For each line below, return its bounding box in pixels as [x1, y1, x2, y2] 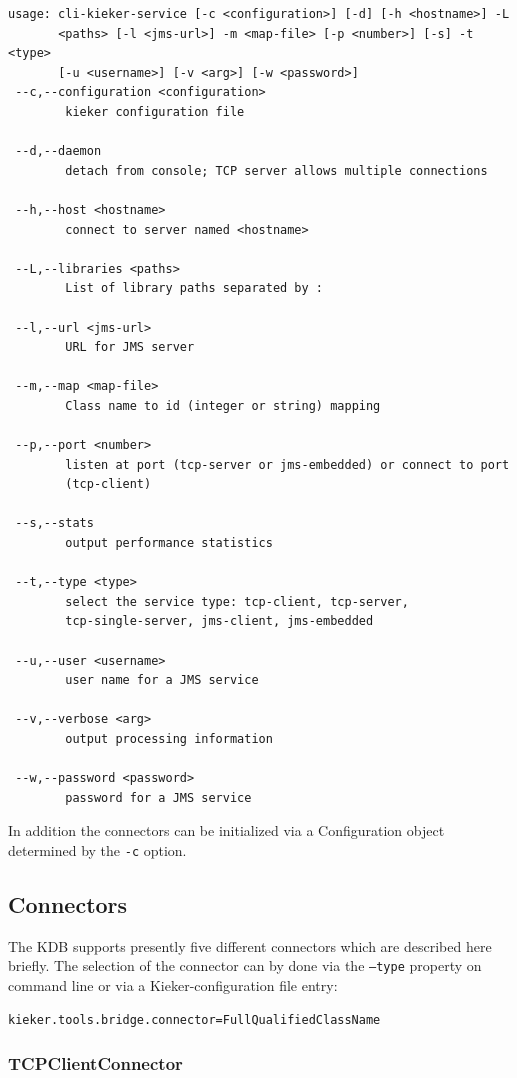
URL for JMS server [65, 340, 195, 355]
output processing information [65, 731, 273, 746]
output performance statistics [65, 536, 273, 551]
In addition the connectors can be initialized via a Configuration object [8, 820, 445, 841]
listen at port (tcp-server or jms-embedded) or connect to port [65, 457, 510, 472]
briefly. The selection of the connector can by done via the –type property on [8, 955, 482, 976]
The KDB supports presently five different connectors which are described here [8, 935, 492, 956]
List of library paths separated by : [65, 281, 323, 296]
